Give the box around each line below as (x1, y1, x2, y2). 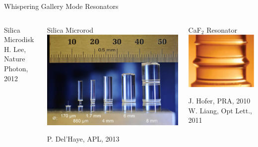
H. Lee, (4, 44, 26, 54)
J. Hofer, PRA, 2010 (188, 96, 251, 106)
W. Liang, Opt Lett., (188, 105, 252, 115)
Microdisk (4, 34, 34, 45)
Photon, (4, 63, 28, 73)
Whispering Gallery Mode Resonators (4, 1, 119, 11)
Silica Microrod (47, 24, 94, 35)
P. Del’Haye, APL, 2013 (47, 134, 120, 144)
